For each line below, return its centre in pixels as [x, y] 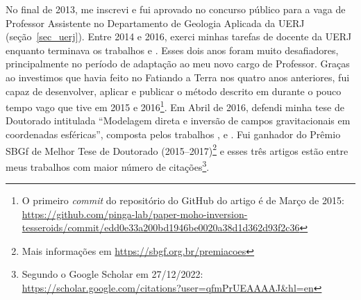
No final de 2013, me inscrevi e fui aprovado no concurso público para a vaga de [176, 9]
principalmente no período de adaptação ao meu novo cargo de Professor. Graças [178, 64]
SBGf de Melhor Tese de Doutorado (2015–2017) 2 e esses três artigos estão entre [177, 149]
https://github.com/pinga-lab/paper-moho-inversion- [135, 214]
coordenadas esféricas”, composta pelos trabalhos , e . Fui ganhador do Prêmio [173, 134]
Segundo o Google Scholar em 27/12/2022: [112, 274]
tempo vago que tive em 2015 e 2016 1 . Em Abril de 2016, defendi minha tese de [175, 106]
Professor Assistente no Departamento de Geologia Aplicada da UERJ [155, 23]
